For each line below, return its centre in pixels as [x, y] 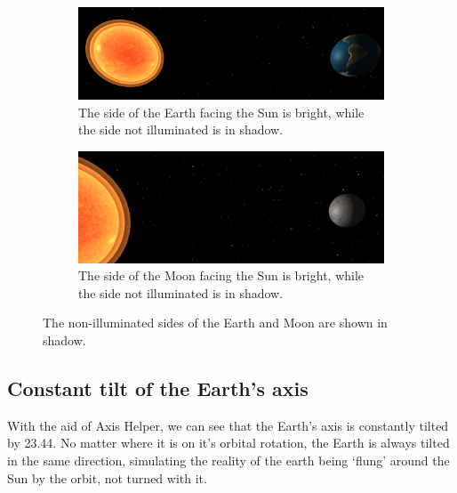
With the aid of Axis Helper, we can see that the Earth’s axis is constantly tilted [228, 425]
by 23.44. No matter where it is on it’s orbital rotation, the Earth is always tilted [228, 443]
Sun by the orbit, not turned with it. [107, 477]
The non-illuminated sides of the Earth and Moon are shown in [215, 323]
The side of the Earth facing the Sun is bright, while [221, 112]
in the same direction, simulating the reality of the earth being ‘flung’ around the [228, 460]
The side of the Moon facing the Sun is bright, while [221, 275]
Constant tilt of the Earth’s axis [158, 388]
